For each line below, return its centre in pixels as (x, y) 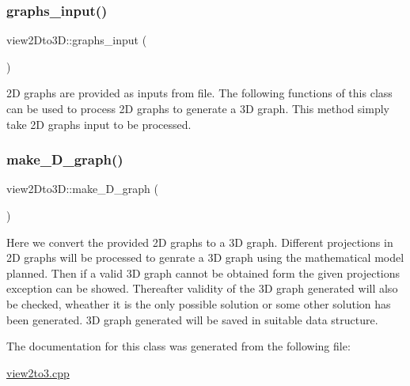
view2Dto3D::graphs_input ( (77, 40)
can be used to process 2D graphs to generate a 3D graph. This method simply (198, 108)
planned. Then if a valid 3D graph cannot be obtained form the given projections (203, 272)
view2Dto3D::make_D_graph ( (82, 189)
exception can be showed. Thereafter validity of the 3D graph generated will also (202, 288)
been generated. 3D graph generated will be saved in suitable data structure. (192, 319)
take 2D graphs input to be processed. (99, 124)
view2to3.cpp (38, 372)
